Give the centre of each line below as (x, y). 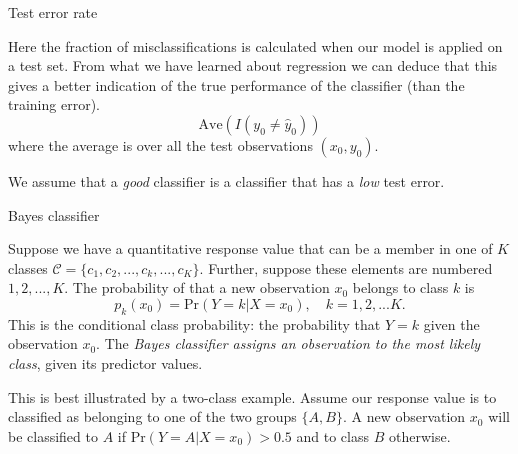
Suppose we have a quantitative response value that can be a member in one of (250, 248)
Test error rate (53, 12)
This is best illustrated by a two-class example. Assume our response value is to (252, 396)
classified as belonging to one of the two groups (152, 416)
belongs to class (400, 287)
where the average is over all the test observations (160, 144)
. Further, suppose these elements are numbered (346, 267)
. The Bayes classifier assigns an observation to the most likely (288, 343)
